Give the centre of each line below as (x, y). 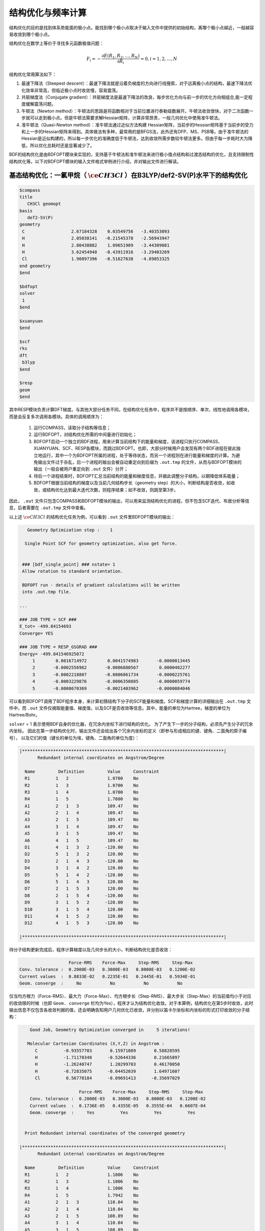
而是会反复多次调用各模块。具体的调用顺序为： (56, 417)
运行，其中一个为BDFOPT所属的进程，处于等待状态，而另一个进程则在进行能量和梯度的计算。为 (139, 455)
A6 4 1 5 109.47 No (82, 840)
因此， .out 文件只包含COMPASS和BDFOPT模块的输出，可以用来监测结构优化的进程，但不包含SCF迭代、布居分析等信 (129, 501)
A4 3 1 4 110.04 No (82, 1223)
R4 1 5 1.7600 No (82, 799)
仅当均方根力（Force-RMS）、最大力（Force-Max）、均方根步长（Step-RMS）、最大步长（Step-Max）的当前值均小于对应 (130, 996)
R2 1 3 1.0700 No (82, 785)
